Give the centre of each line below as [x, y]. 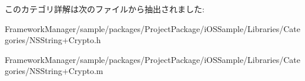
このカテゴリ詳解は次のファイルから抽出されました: [105, 9]
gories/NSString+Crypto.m [54, 71]
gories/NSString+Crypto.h [53, 40]
